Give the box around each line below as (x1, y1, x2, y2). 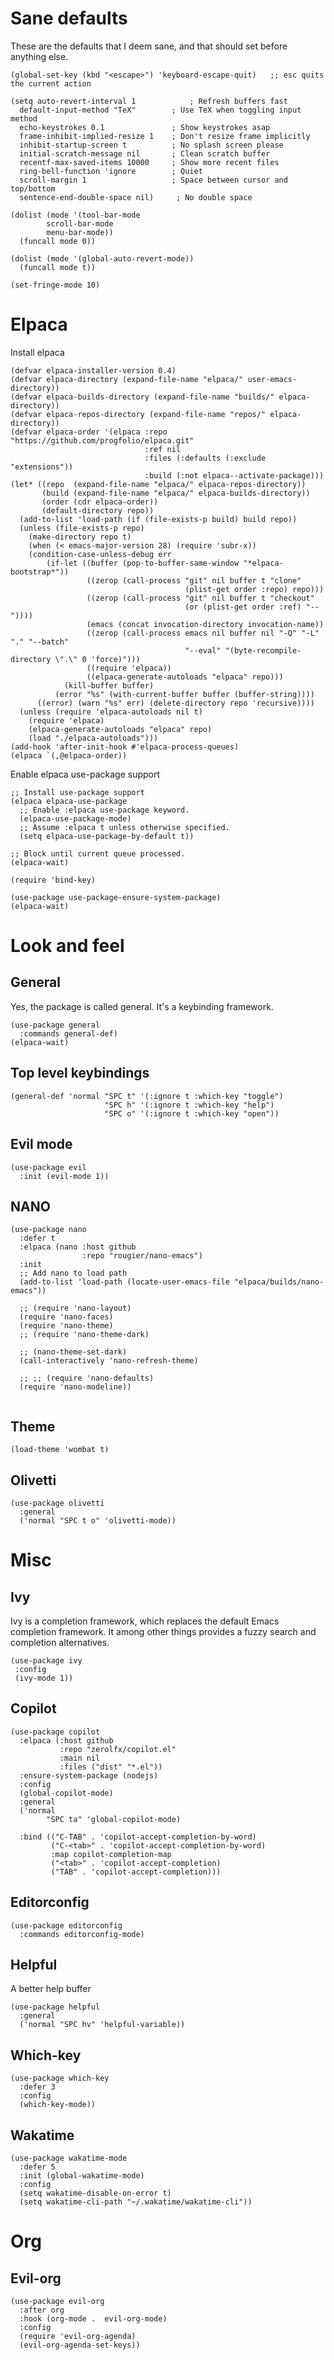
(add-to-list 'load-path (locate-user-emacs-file (19, 1277, 230, 1287)
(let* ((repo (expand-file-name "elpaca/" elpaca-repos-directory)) (10, 479, 307, 489)
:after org (19, 2305, 65, 2315)
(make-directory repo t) (28, 532, 132, 542)
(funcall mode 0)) (19, 236, 97, 246)
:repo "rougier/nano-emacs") (81, 1251, 203, 1261)
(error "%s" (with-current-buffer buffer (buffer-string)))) (54, 689, 315, 699)
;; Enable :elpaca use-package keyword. (19, 805, 190, 815)
